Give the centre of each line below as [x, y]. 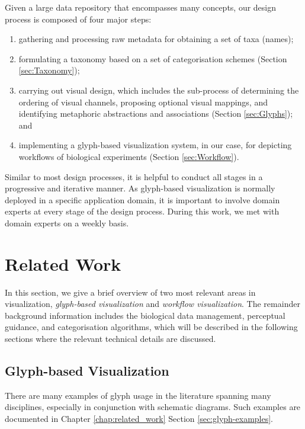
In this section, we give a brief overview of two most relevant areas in [130, 292]
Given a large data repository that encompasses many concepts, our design [141, 7]
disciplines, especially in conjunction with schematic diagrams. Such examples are [153, 407]
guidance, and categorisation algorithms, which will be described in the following [151, 327]
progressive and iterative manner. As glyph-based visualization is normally [140, 188]
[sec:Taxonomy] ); [49, 70]
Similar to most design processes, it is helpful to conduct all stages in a [134, 176]
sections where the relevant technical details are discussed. [110, 338]
